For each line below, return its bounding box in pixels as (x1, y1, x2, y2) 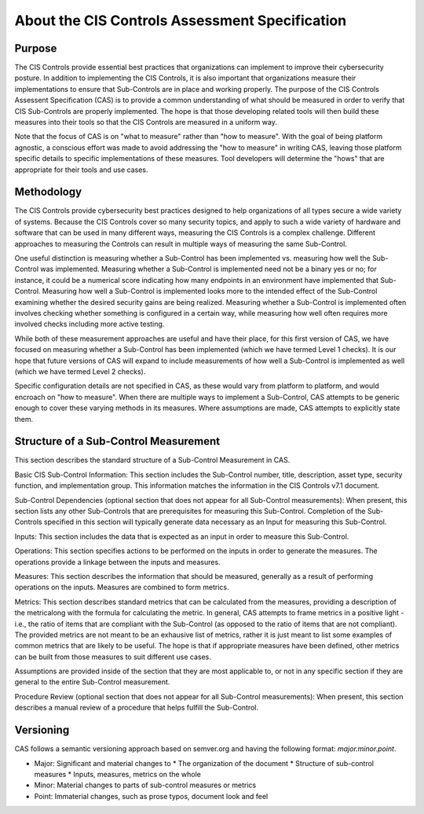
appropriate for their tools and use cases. (14, 165, 148, 174)
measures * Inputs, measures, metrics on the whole (34, 769, 202, 779)
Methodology (14, 185, 82, 199)
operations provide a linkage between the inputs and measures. (14, 557, 221, 566)
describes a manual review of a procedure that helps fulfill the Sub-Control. (14, 703, 259, 713)
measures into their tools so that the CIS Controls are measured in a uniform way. (14, 118, 278, 127)
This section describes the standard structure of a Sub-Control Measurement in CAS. (14, 456, 291, 465)
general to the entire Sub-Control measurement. (14, 677, 170, 687)
